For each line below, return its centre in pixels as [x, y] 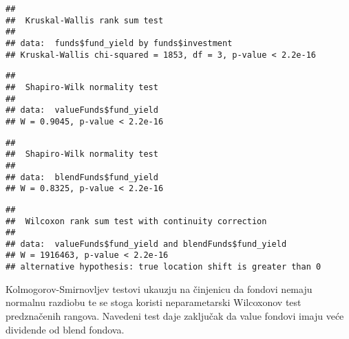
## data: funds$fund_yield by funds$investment [119, 43]
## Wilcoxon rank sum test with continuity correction [136, 221]
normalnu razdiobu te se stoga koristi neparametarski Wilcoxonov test [154, 302]
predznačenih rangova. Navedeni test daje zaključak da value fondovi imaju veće [175, 315]
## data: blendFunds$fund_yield [82, 177]
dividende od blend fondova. [65, 329]
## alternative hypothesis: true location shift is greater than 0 [163, 267]
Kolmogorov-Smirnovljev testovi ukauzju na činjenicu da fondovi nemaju [159, 288]
